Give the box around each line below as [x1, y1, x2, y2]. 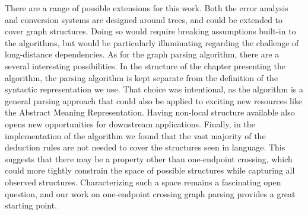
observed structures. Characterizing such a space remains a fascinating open [5, 175, 281, 188]
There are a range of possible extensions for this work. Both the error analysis [5, 2, 288, 14]
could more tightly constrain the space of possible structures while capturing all [5, 164, 295, 177]
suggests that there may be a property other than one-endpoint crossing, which [5, 152, 293, 165]
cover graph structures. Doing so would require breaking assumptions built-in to [5, 25, 296, 37]
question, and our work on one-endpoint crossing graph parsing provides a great [5, 187, 296, 200]
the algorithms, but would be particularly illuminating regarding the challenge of [5, 36, 299, 49]
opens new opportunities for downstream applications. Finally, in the [5, 117, 255, 130]
